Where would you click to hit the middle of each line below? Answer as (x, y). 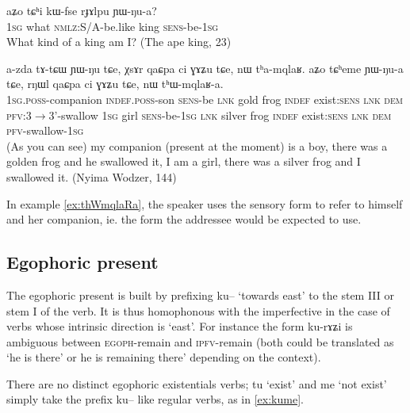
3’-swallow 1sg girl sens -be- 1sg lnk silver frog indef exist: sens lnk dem (220, 115)
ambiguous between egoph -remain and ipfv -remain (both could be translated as (200, 341)
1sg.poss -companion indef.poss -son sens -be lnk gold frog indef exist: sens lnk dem (205, 99)
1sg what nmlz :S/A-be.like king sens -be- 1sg (113, 26)
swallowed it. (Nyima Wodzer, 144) (92, 176)
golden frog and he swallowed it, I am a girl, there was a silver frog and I (184, 161)
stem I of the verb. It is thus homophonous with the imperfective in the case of (198, 310)
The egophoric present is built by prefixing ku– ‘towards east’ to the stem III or (201, 294)
